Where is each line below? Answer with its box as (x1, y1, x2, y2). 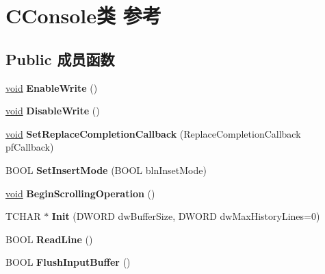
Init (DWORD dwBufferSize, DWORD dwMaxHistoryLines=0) (51, 209, 320, 223)
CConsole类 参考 (5, 1, 161, 29)
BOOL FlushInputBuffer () (5, 255, 131, 269)
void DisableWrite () (5, 103, 100, 118)
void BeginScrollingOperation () (5, 186, 155, 200)
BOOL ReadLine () (5, 232, 93, 246)
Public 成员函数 (5, 48, 115, 69)
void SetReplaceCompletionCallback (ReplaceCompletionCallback (5, 126, 301, 140)
